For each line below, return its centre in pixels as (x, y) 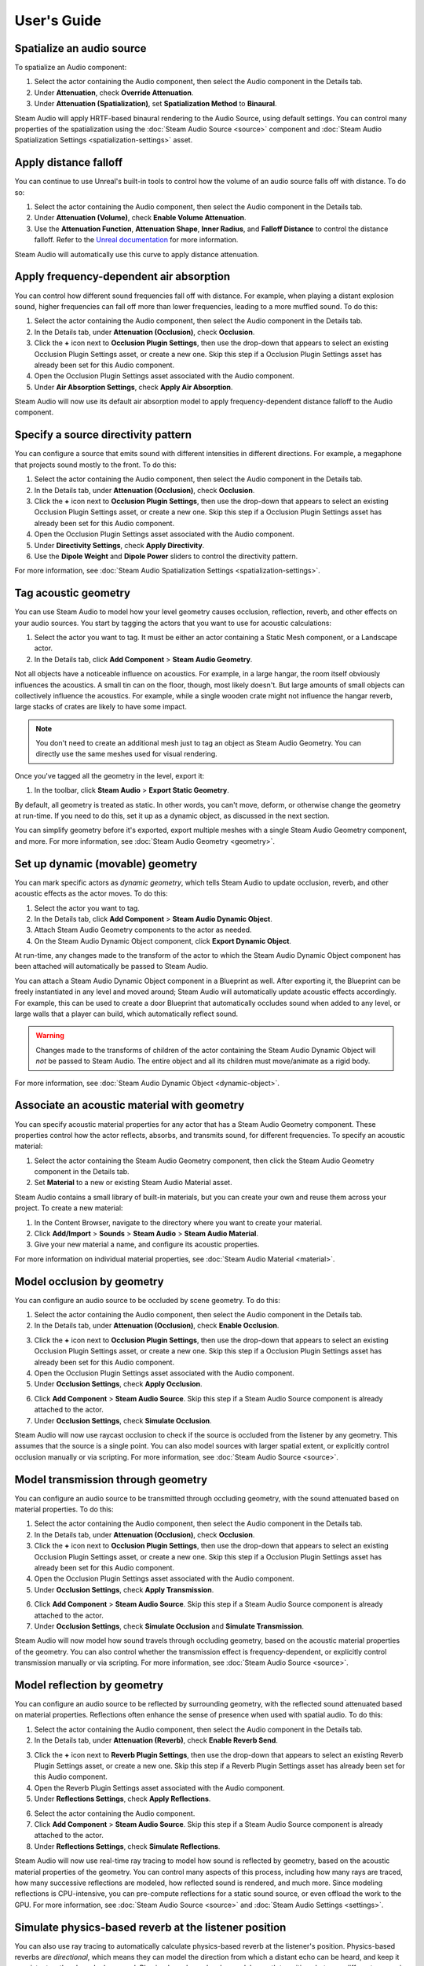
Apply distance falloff (69, 162)
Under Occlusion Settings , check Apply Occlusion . (119, 1384)
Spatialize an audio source (80, 48)
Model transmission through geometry (111, 1480)
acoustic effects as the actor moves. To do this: (91, 893)
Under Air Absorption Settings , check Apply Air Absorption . (133, 387)
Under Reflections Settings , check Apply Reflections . (122, 1799)
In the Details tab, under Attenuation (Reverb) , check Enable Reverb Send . (156, 1740)
